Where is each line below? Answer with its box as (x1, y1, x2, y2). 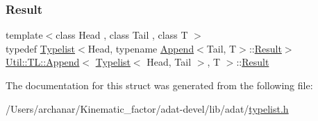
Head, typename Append (87, 41, 194, 55)
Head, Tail (147, 55, 192, 69)
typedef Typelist (6, 41, 76, 55)
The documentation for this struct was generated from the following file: (6, 78, 313, 92)
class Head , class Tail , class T (56, 28, 188, 42)
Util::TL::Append (6, 55, 80, 69)
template (6, 28, 43, 42)
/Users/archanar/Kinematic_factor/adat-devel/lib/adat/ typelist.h (6, 101, 289, 115)
